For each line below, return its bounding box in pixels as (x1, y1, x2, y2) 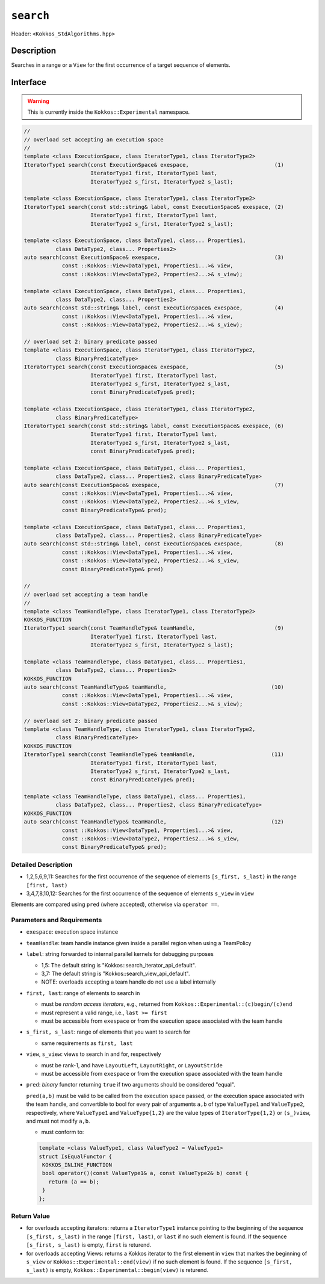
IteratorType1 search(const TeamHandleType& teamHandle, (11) (23, 751, 284, 758)
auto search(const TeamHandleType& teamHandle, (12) (23, 819, 284, 825)
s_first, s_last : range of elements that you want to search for (26, 1028, 191, 1035)
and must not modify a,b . (26, 1117, 90, 1124)
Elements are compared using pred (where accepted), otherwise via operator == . (11, 901, 219, 908)
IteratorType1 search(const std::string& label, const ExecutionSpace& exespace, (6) (23, 422, 284, 429)
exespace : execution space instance (26, 928, 119, 935)
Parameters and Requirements (11, 916, 102, 924)
